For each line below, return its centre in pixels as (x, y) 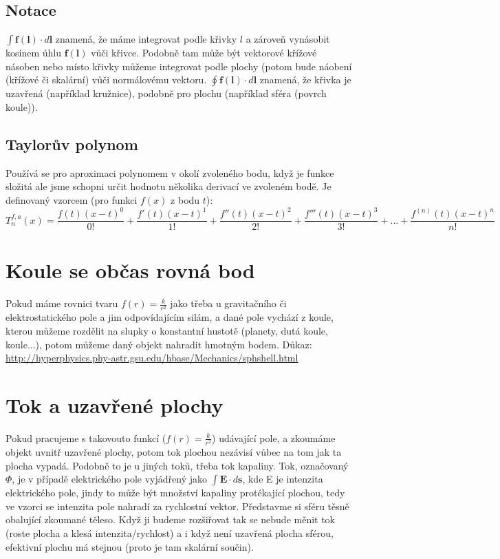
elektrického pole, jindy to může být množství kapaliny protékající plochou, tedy (175, 493)
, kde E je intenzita (283, 479)
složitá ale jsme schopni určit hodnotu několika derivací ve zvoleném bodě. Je (169, 186)
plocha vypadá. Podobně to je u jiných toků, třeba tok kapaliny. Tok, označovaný (177, 465)
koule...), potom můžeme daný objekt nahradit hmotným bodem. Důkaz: (159, 344)
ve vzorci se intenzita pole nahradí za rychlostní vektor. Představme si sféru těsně (177, 506)
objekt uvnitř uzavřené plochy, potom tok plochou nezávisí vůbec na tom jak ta (174, 452)
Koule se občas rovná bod (130, 270)
